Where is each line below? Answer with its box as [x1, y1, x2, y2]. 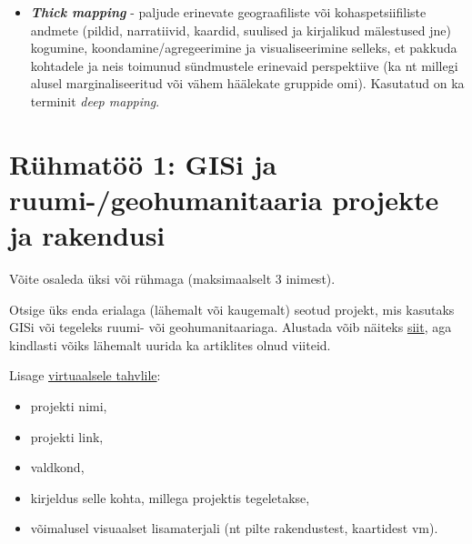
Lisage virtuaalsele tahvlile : [9, 366, 161, 385]
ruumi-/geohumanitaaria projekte [9, 180, 439, 217]
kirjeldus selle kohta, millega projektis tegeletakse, [30, 488, 310, 507]
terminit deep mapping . [30, 91, 160, 110]
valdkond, [30, 458, 85, 477]
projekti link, [30, 427, 104, 446]
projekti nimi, [30, 397, 107, 416]
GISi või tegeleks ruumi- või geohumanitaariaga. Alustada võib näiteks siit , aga [9, 317, 452, 337]
